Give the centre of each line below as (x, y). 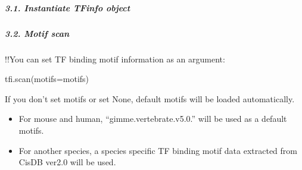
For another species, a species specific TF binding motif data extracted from (158, 150)
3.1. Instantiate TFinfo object (68, 7)
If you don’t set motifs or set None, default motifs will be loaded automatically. (150, 98)
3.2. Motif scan (37, 33)
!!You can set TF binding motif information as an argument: (115, 59)
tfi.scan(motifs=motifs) (47, 79)
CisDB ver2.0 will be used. (67, 162)
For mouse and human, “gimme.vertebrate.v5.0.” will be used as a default (153, 119)
